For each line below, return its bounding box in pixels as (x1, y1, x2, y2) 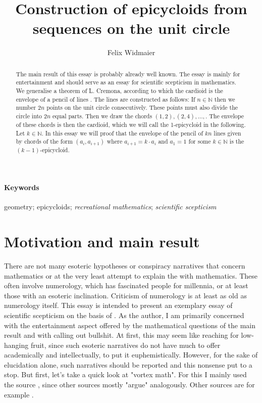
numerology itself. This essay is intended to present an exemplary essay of (4, 300, 233, 310)
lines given (214, 128, 241, 137)
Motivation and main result (4, 231, 200, 251)
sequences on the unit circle (32, 18, 230, 38)
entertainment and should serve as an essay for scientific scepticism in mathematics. (16, 78, 236, 86)
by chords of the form (16, 137, 73, 146)
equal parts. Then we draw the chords (53, 111, 152, 120)
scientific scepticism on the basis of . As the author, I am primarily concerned (4, 309, 244, 320)
